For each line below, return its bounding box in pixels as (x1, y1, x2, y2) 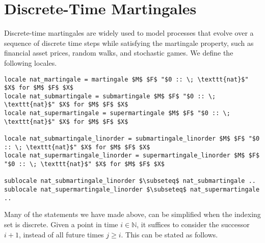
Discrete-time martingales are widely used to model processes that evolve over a (4, 28, 254, 38)
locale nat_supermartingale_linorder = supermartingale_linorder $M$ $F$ (4, 152, 260, 159)
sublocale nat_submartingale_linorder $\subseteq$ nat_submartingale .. (4, 177, 256, 185)
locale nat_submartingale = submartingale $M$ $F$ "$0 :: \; (4, 92, 216, 100)
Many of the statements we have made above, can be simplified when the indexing (4, 209, 261, 220)
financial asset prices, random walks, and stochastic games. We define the (4, 47, 233, 58)
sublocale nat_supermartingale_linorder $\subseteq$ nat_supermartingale (4, 186, 260, 194)
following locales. (4, 57, 57, 68)
